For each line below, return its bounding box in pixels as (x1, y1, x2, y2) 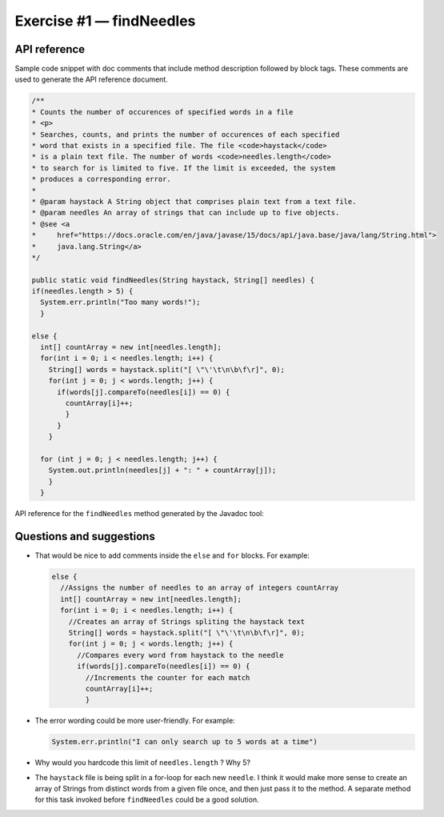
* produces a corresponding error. (31, 174, 171, 184)
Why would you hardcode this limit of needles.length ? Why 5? (34, 758, 251, 767)
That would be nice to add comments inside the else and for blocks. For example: (34, 551, 310, 560)
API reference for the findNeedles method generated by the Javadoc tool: (14, 509, 264, 519)
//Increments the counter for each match (85, 673, 250, 682)
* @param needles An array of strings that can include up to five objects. (31, 208, 340, 218)
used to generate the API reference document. (14, 74, 168, 84)
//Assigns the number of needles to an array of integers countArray (60, 583, 339, 592)
